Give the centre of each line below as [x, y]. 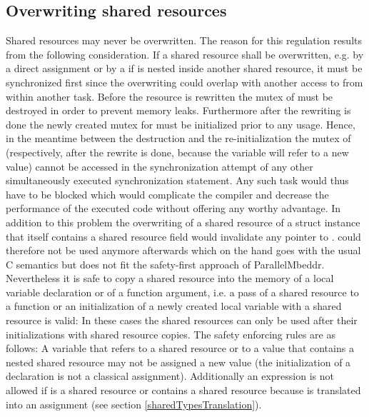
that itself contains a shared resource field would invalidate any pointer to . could [183, 236]
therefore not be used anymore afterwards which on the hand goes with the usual [183, 250]
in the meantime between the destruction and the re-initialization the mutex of [178, 138]
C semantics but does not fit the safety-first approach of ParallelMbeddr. [165, 264]
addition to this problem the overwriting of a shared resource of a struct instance [183, 222]
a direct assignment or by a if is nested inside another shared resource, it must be [184, 68]
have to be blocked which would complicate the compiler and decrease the [167, 194]
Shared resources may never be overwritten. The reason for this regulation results [184, 40]
